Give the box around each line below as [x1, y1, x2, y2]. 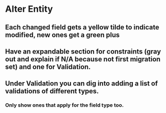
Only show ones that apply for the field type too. [5, 102, 124, 109]
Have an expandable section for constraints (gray [5, 47, 161, 56]
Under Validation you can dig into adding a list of [5, 80, 158, 88]
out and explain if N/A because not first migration [5, 55, 161, 63]
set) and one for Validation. [5, 62, 91, 71]
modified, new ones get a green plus [5, 30, 120, 39]
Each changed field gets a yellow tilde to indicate [5, 23, 160, 31]
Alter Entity [5, 3, 53, 15]
